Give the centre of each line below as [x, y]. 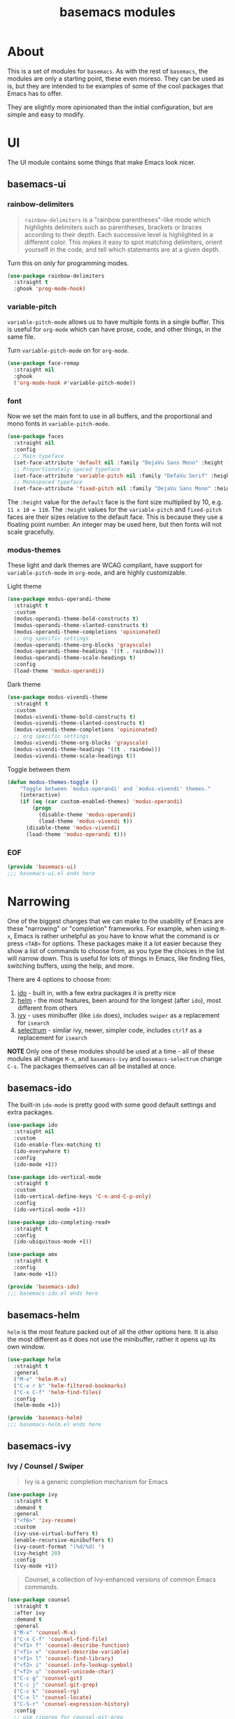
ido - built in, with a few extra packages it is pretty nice [97, 992]
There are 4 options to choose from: [59, 979]
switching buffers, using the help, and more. [71, 966]
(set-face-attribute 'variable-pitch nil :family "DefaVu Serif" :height [123, 476]
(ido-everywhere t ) [42, 1151]
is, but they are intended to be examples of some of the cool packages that [115, 86]
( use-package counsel [39, 1600]
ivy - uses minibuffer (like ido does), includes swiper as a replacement [119, 1015]
